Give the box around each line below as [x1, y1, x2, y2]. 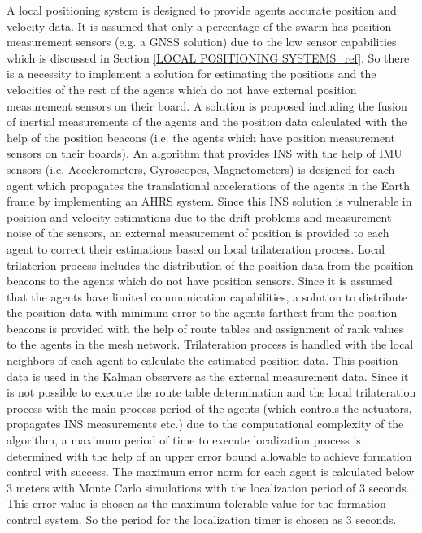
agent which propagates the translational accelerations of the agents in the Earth [7, 176, 411, 193]
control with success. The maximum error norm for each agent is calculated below [7, 463, 415, 480]
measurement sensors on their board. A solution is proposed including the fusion [7, 97, 407, 114]
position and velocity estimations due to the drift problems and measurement [7, 208, 392, 225]
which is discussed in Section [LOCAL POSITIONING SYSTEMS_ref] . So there [7, 49, 410, 66]
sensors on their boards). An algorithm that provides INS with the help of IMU [7, 145, 402, 162]
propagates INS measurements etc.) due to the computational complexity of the [7, 415, 404, 432]
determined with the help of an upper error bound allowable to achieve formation [7, 447, 412, 464]
